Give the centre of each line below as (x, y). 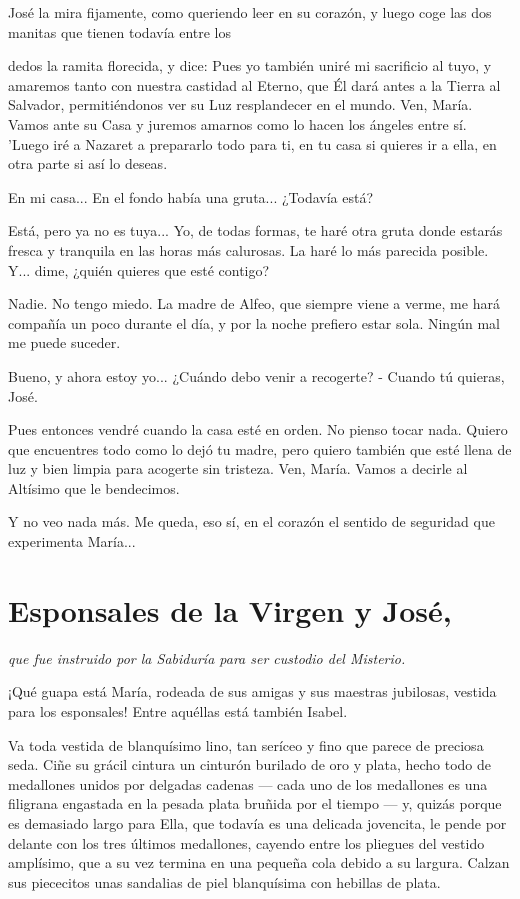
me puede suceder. (64, 342)
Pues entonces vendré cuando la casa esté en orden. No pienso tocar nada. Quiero (258, 429)
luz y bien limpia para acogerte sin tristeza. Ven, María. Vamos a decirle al (238, 468)
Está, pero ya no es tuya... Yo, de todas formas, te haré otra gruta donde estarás (255, 230)
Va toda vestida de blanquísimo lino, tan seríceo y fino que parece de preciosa (246, 744)
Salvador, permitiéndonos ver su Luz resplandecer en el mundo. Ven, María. (240, 104)
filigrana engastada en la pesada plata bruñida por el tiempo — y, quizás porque (255, 803)
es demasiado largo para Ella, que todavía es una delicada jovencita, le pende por (257, 822)
